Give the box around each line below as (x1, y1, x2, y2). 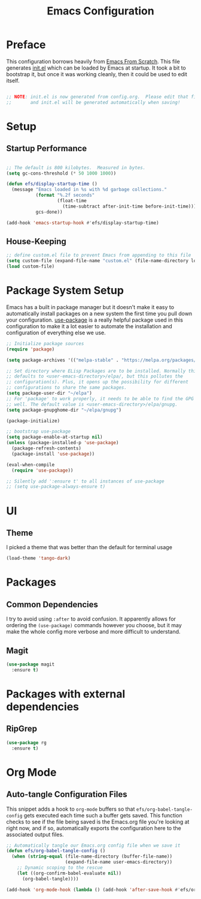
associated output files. (6, 831, 64, 838)
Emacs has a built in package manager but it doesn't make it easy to (6, 303, 175, 310)
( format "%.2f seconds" (35, 192, 95, 199)
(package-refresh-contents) (11, 445, 82, 451)
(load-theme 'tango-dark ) (6, 555, 71, 562)
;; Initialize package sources (6, 340, 84, 346)
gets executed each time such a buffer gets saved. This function (23, 811, 182, 819)
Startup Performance (6, 143, 87, 154)
